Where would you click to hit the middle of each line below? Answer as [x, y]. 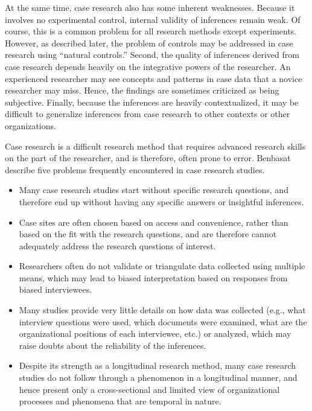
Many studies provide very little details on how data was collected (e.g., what [162, 310]
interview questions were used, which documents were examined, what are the [163, 321]
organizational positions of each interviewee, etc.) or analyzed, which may [155, 333]
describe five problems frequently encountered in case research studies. [135, 169]
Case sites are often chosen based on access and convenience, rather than [154, 222]
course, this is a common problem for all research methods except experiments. [151, 31]
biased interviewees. [56, 289]
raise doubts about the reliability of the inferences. [113, 345]
